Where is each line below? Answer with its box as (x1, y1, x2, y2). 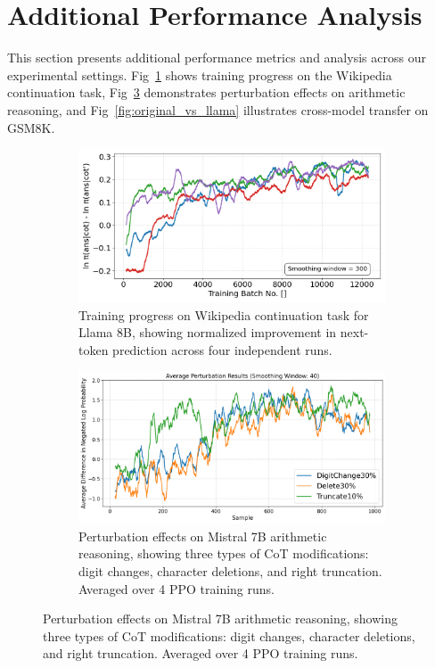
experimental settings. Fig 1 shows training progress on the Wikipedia (7, 65, 392, 84)
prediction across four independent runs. (112, 340, 332, 359)
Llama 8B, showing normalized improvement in (78, 323, 337, 342)
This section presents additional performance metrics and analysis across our (7, 48, 426, 67)
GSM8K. (7, 118, 55, 136)
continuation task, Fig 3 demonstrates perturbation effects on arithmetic (7, 83, 406, 102)
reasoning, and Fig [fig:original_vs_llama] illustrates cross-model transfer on (7, 100, 429, 119)
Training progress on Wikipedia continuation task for (78, 305, 369, 324)
